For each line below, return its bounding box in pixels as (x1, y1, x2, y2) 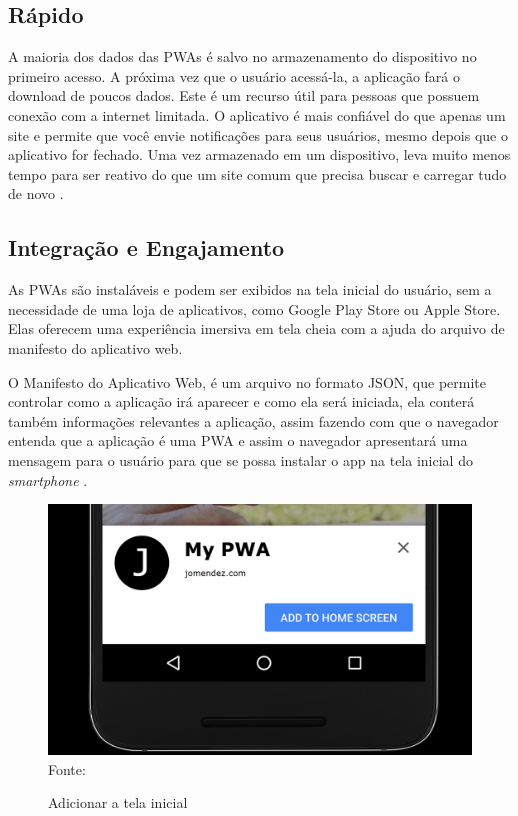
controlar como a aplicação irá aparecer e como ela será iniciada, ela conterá (8, 391, 475, 412)
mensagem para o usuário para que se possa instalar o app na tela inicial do (8, 449, 473, 470)
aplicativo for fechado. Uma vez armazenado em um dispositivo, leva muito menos (8, 144, 511, 165)
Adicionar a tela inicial (48, 792, 188, 813)
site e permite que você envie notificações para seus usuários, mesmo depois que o (8, 124, 508, 145)
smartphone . (8, 469, 88, 490)
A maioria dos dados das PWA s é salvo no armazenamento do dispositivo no (8, 46, 477, 67)
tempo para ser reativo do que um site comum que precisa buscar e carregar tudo (8, 163, 507, 184)
